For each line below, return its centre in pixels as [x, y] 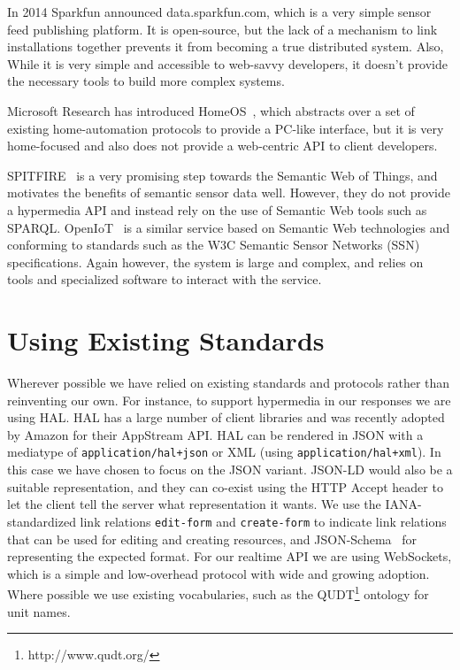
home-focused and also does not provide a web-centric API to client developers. [222, 146]
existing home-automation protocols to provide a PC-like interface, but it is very [226, 128]
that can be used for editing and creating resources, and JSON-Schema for [212, 539]
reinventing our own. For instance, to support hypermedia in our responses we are [229, 400]
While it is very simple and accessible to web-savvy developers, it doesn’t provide [228, 63]
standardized [42, 521]
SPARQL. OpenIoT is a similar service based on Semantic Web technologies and [229, 227]
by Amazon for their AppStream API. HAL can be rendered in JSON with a [215, 434]
